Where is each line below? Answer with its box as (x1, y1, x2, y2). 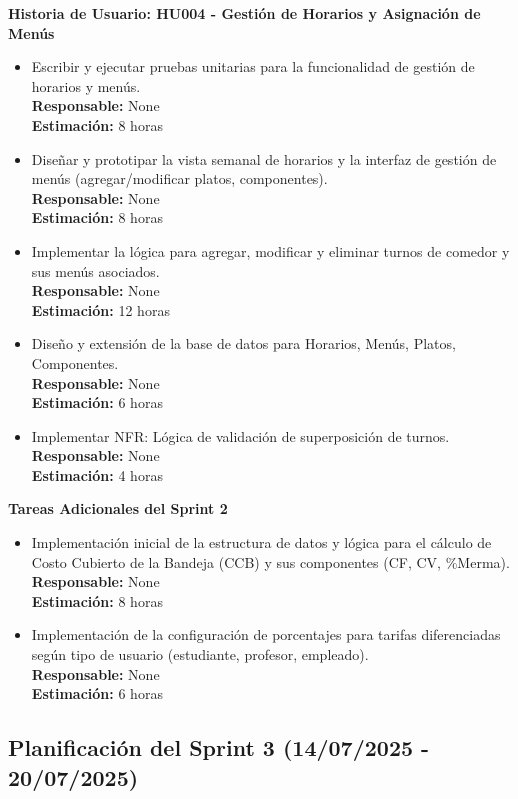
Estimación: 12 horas (31, 299, 170, 320)
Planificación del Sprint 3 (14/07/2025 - (8, 732, 430, 763)
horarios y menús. (31, 75, 141, 96)
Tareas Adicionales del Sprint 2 (8, 498, 228, 519)
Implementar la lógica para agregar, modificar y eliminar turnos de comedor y (31, 240, 510, 261)
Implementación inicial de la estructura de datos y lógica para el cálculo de (31, 532, 492, 553)
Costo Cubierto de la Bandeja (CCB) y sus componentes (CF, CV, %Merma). (31, 551, 510, 572)
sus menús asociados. (31, 260, 160, 281)
